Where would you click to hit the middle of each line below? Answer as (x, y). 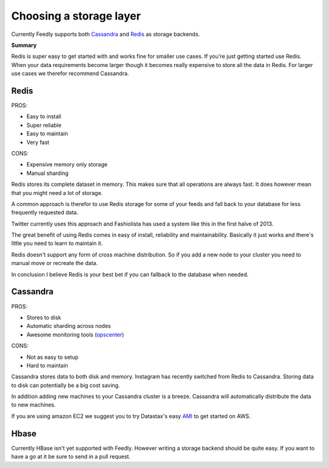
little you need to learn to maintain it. (57, 243)
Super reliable (44, 125)
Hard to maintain (47, 365)
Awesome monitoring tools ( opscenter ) (75, 335)
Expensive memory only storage (67, 165)
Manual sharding (48, 173)
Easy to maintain (47, 133)
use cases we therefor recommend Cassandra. (70, 74)
